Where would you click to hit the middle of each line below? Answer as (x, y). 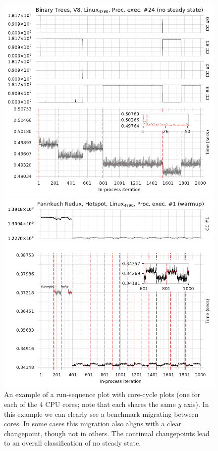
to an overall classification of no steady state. (73, 443)
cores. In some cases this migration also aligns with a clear (93, 424)
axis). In (196, 404)
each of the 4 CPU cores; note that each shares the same (90, 404)
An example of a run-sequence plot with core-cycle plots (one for (102, 394)
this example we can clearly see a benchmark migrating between (101, 414)
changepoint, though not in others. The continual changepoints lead (107, 433)
